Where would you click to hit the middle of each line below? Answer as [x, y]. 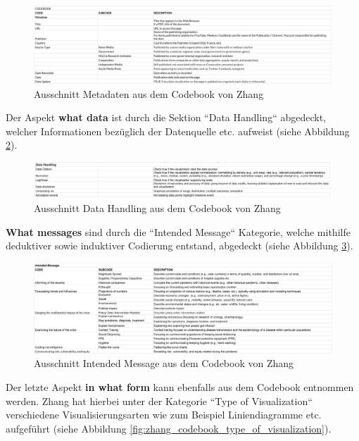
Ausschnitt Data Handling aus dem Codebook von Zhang [157, 208]
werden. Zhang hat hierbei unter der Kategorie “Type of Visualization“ [159, 400]
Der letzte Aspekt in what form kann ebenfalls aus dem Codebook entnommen [180, 387]
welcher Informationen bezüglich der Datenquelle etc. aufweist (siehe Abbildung [178, 131]
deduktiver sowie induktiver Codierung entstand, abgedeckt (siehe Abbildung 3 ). [179, 246]
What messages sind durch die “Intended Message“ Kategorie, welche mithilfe [178, 231]
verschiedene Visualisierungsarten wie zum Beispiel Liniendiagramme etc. [164, 415]
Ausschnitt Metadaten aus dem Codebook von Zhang [149, 93]
